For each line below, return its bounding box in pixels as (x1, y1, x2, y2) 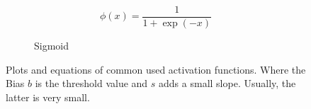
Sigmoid (34, 38, 69, 53)
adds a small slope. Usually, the (159, 76, 296, 91)
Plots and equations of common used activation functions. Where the (6, 62, 306, 76)
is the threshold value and (35, 76, 148, 91)
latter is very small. (6, 89, 90, 104)
